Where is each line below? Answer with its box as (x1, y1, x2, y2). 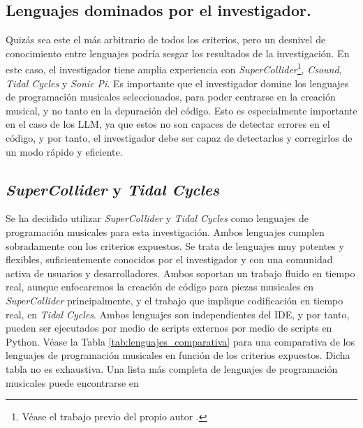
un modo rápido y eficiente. (6, 144, 123, 158)
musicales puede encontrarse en (6, 375, 139, 390)
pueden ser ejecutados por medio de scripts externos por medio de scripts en (6, 320, 332, 335)
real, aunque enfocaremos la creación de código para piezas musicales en (6, 279, 314, 294)
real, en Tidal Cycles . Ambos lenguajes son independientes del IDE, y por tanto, (6, 307, 350, 321)
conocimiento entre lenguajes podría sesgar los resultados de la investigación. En (6, 45, 350, 60)
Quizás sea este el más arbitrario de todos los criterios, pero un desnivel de (6, 32, 326, 47)
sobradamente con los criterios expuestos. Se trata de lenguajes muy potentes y (6, 238, 344, 253)
